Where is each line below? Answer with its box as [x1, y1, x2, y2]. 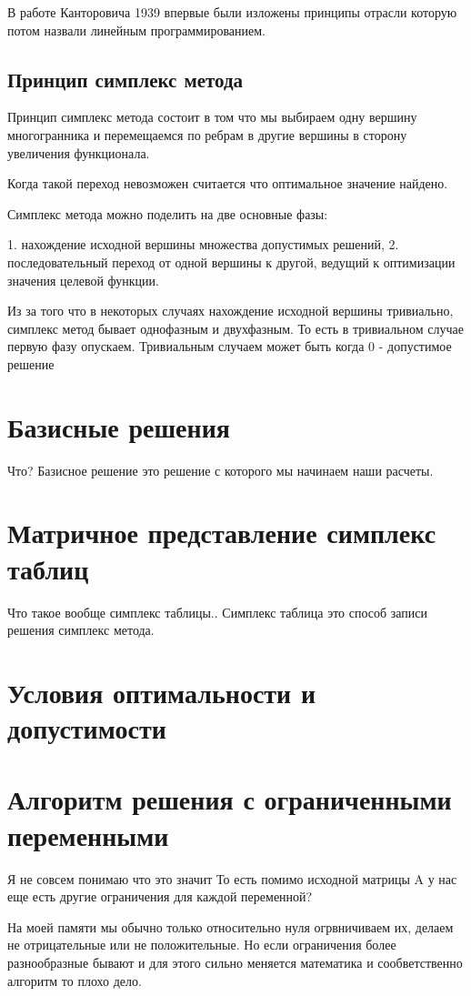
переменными [7, 816, 169, 853]
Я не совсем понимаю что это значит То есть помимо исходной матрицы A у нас [7, 869, 457, 888]
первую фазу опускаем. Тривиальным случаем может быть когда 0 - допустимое [7, 337, 452, 356]
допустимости [7, 709, 166, 747]
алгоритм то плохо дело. [7, 971, 142, 990]
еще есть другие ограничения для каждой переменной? [7, 887, 313, 906]
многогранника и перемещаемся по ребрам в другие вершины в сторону [7, 125, 407, 144]
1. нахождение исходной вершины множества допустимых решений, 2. [7, 235, 399, 254]
